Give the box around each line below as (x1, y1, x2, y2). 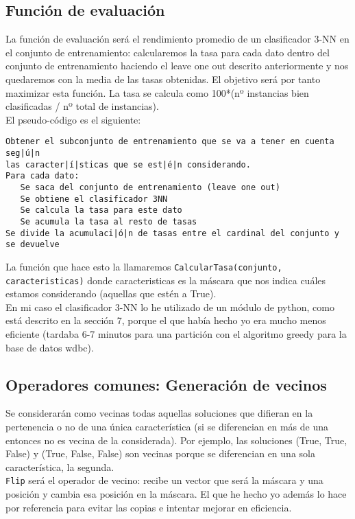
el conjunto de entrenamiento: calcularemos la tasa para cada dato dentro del (5, 45, 330, 59)
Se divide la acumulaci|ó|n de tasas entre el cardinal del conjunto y (5, 228, 339, 238)
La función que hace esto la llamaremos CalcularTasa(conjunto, (5, 259, 282, 273)
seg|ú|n (5, 148, 40, 159)
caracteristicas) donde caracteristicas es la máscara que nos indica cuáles (5, 273, 326, 287)
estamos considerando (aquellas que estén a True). (5, 286, 217, 301)
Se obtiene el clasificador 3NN (20, 194, 168, 204)
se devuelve (5, 240, 60, 250)
